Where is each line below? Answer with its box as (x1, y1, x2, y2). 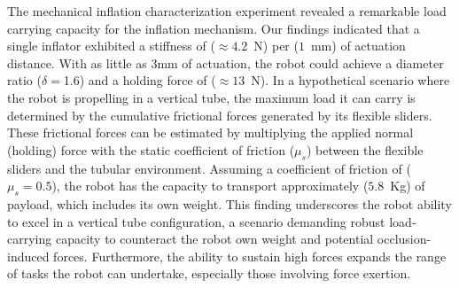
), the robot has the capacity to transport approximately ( (51, 176, 369, 195)
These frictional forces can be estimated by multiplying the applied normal (7, 123, 414, 142)
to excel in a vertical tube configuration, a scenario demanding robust (7, 212, 385, 230)
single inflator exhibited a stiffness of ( (7, 36, 215, 55)
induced (7, 246, 50, 265)
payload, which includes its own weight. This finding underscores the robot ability (7, 194, 452, 213)
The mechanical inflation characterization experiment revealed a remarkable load (7, 2, 447, 19)
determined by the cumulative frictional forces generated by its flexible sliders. (7, 105, 432, 124)
